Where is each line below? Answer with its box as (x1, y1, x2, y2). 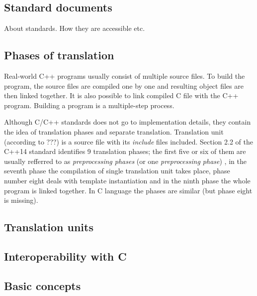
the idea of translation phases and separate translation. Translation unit (4, 126, 224, 137)
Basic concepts (4, 278, 81, 293)
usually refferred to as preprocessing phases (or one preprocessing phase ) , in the (4, 155, 247, 166)
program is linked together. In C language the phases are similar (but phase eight (4, 185, 253, 195)
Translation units (4, 219, 93, 235)
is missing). (4, 195, 38, 205)
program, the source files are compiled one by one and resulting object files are (4, 80, 244, 91)
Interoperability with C (4, 248, 127, 264)
